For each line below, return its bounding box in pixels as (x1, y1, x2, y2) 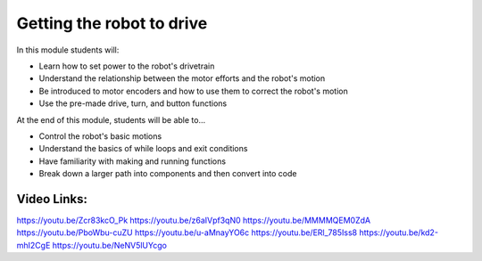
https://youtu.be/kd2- (358, 227, 439, 238)
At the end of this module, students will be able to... (16, 114, 206, 125)
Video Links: (16, 192, 88, 207)
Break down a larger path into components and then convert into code (38, 168, 297, 179)
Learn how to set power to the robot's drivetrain (38, 61, 215, 71)
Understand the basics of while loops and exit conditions (38, 143, 248, 154)
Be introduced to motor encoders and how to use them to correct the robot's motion (38, 86, 348, 96)
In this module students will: (16, 45, 120, 55)
